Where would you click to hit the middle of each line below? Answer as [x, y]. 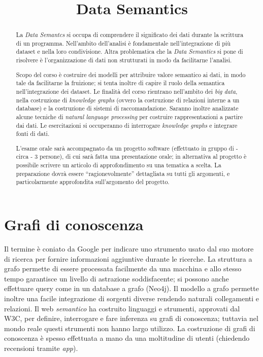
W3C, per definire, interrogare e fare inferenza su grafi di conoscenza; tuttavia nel [131, 318]
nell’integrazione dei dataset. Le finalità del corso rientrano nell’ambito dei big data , [127, 91]
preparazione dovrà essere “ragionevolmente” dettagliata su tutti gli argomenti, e [123, 173]
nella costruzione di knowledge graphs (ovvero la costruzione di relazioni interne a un [128, 100]
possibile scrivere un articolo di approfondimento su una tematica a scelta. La [119, 165]
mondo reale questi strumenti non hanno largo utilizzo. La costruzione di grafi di [130, 328]
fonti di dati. [33, 134]
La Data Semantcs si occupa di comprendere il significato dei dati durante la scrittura [130, 35]
